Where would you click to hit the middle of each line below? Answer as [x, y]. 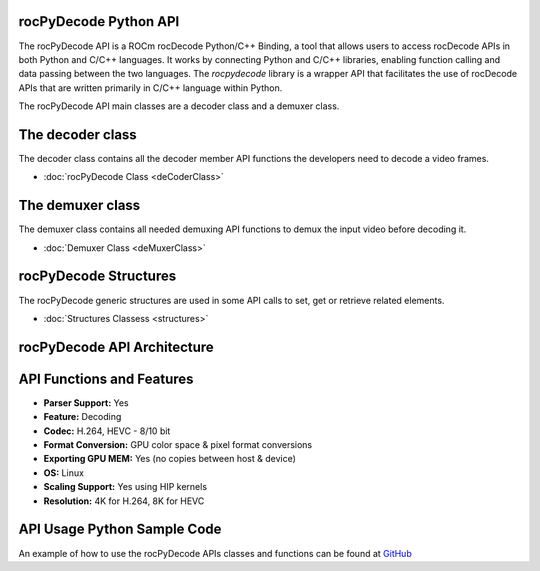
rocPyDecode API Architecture [116, 346]
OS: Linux [64, 472]
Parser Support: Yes [86, 402]
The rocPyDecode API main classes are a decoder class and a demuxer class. [179, 106]
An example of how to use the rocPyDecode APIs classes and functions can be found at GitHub [215, 553]
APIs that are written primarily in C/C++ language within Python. [150, 87]
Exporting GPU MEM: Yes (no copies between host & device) [170, 459]
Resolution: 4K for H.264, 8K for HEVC [124, 501]
